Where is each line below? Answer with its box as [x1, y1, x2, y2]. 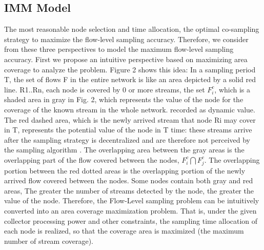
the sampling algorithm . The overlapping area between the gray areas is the [4, 144, 245, 155]
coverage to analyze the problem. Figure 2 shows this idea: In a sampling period [4, 64, 256, 74]
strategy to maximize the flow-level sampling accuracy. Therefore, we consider [4, 33, 249, 44]
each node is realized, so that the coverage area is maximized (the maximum [4, 225, 244, 236]
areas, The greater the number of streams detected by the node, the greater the [4, 185, 254, 196]
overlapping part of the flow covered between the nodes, [4, 154, 179, 165]
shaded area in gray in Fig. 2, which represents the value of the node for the [4, 94, 243, 105]
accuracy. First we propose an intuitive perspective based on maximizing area [4, 53, 248, 64]
